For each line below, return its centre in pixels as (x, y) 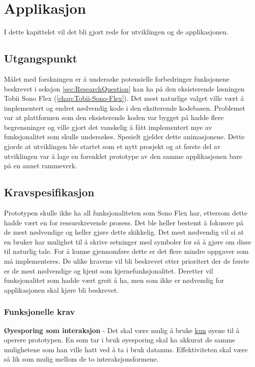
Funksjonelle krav (40, 312)
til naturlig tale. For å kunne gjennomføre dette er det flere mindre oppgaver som (126, 251)
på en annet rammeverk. (41, 166)
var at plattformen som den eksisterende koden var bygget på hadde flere (114, 117)
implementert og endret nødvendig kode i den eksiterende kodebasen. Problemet (125, 107)
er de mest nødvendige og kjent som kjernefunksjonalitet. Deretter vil (109, 270)
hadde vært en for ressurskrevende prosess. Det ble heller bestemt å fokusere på (124, 222)
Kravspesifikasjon (49, 192)
